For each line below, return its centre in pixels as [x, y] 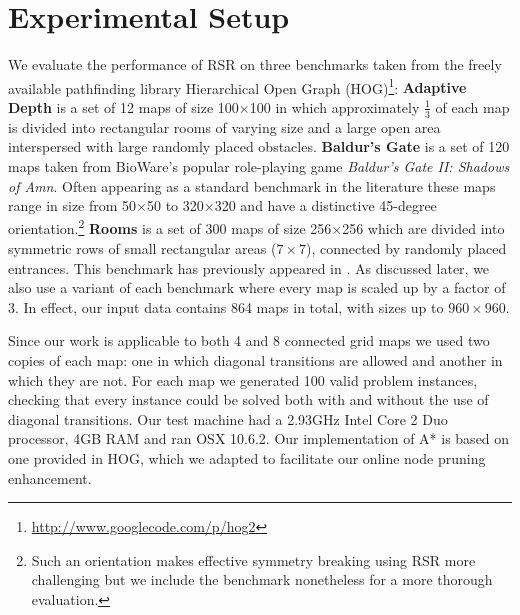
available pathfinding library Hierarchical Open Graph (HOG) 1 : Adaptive [237, 86]
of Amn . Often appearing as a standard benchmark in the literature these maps [252, 185]
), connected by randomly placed [406, 248]
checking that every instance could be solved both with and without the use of [248, 399]
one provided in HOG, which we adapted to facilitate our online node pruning [247, 457]
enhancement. [50, 477]
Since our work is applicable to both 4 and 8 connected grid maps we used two [249, 340]
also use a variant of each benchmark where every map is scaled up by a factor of [257, 287]
